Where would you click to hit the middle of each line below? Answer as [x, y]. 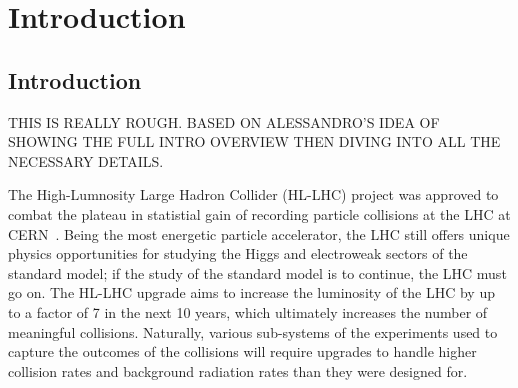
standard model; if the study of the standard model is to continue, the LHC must [257, 272]
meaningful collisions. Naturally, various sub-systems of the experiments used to [253, 331]
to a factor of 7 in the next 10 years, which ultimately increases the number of [248, 311]
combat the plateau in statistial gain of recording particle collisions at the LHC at [259, 213]
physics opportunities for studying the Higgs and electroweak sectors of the [238, 253]
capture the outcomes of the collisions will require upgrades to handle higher [242, 351]
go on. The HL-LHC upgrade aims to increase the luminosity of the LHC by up [251, 292]
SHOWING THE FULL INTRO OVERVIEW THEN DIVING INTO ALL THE [254, 141]
